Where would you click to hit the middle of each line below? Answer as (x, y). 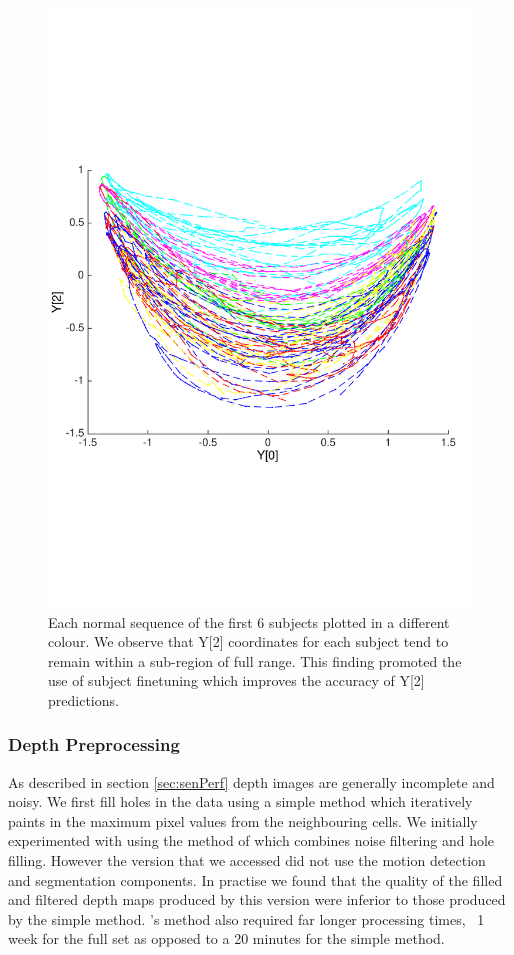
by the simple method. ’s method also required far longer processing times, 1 (246, 918)
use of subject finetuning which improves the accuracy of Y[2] (236, 680)
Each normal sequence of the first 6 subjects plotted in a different (249, 621)
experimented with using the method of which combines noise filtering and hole (251, 840)
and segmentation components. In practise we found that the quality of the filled (255, 879)
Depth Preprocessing (94, 744)
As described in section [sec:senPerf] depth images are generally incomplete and (251, 781)
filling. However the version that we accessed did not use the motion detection (247, 860)
